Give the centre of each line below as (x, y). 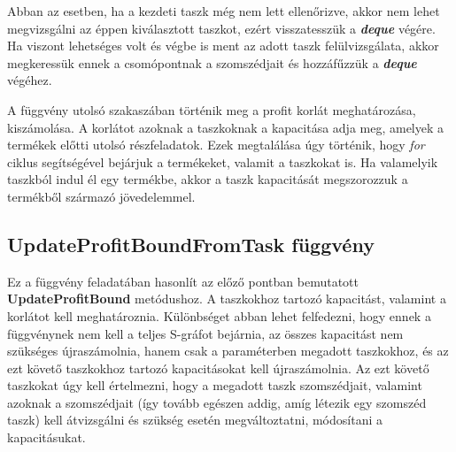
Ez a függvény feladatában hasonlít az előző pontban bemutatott (183, 281)
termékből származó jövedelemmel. (101, 196)
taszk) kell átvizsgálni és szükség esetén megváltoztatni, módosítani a (195, 420)
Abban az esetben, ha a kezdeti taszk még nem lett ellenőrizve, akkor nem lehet (224, 11)
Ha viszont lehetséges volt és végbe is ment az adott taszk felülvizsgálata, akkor (223, 46)
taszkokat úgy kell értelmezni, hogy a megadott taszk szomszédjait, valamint (215, 385)
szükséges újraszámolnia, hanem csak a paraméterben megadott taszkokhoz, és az (228, 351)
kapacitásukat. (46, 437)
